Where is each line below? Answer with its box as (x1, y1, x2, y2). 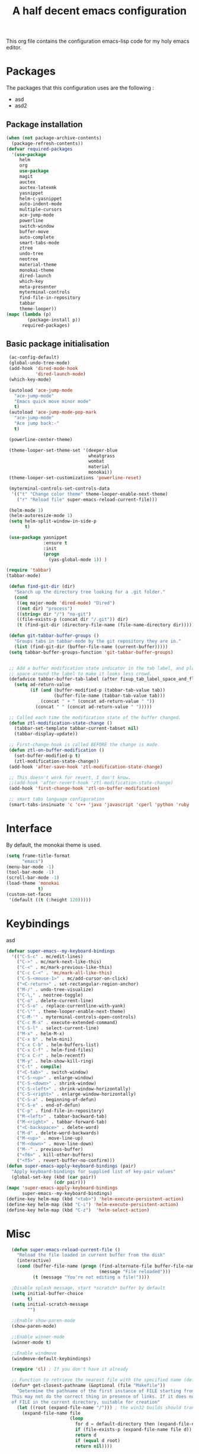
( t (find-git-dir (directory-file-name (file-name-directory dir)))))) (17, 622, 197, 628)
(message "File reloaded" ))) (98, 1269, 171, 1275)
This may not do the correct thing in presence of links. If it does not (11, 1394, 197, 1399)
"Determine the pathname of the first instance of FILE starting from (17, 1388, 195, 1394)
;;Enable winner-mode (11, 1334, 65, 1340)
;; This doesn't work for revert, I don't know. (8, 774, 131, 780)
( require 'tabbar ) (6, 567, 52, 573)
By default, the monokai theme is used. (6, 841, 102, 849)
